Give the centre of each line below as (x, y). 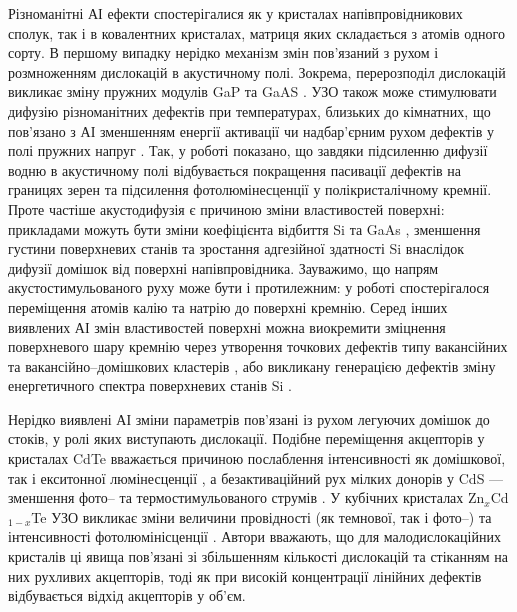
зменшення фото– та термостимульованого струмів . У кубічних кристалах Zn (246, 497)
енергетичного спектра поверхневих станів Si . (150, 385)
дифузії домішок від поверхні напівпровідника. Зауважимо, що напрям (223, 267)
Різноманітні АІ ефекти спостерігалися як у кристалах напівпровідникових (235, 13)
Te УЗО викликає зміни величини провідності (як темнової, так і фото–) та (261, 516)
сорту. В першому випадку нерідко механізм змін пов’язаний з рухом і (223, 52)
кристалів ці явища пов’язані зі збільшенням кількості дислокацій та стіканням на (258, 556)
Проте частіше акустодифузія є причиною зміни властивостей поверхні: (226, 208)
